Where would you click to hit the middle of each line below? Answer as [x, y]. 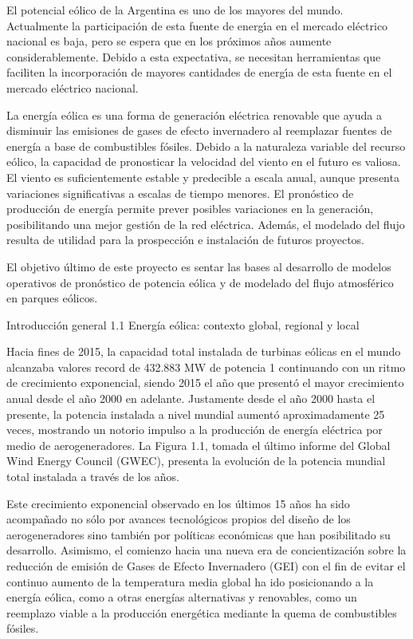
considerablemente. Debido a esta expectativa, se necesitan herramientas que [194, 56]
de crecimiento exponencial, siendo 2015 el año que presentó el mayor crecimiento [205, 383]
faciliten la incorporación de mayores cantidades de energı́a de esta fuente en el [199, 72]
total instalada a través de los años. [93, 477]
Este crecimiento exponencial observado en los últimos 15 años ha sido [178, 503]
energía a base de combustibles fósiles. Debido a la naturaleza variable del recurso [206, 146]
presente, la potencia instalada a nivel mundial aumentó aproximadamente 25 [196, 414]
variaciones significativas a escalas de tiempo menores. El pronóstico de [180, 193]
